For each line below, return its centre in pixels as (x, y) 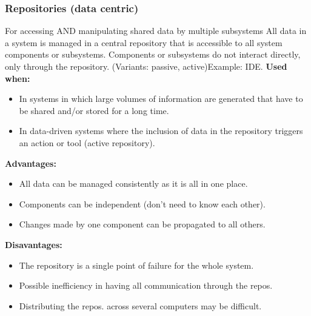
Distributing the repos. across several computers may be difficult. (140, 305)
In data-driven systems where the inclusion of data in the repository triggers (161, 131)
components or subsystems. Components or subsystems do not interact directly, (153, 54)
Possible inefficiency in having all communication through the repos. (146, 285)
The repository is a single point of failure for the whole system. (136, 265)
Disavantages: (34, 244)
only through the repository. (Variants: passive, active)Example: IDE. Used (146, 66)
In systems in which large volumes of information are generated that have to (161, 99)
